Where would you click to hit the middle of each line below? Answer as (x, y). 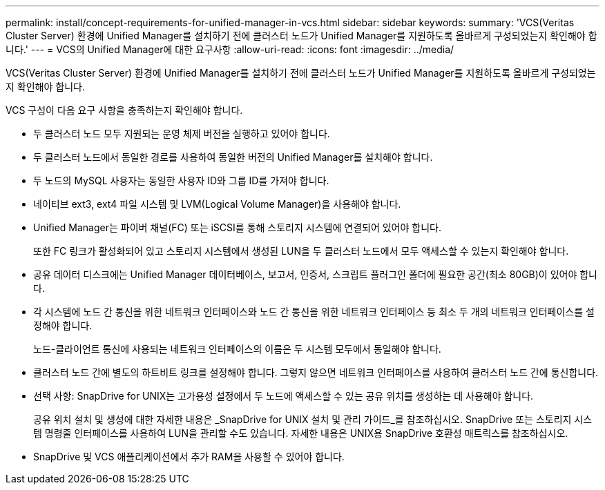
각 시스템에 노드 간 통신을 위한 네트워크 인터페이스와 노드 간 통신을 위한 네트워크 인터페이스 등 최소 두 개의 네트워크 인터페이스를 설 (314, 312)
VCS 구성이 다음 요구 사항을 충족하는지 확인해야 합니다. (124, 110)
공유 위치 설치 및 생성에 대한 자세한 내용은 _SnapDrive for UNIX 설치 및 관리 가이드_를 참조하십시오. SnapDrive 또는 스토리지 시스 (313, 419)
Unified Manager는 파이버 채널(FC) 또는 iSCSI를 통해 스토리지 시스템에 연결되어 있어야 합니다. (237, 227)
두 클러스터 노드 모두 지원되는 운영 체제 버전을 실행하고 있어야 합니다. (182, 134)
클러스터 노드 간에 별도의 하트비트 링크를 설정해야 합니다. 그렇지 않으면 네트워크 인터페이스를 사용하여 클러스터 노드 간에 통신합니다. (316, 372)
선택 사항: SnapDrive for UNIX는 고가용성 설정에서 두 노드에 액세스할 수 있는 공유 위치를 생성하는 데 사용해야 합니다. (284, 396)
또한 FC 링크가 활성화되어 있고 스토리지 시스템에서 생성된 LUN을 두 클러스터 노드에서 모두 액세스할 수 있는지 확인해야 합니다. (301, 251)
